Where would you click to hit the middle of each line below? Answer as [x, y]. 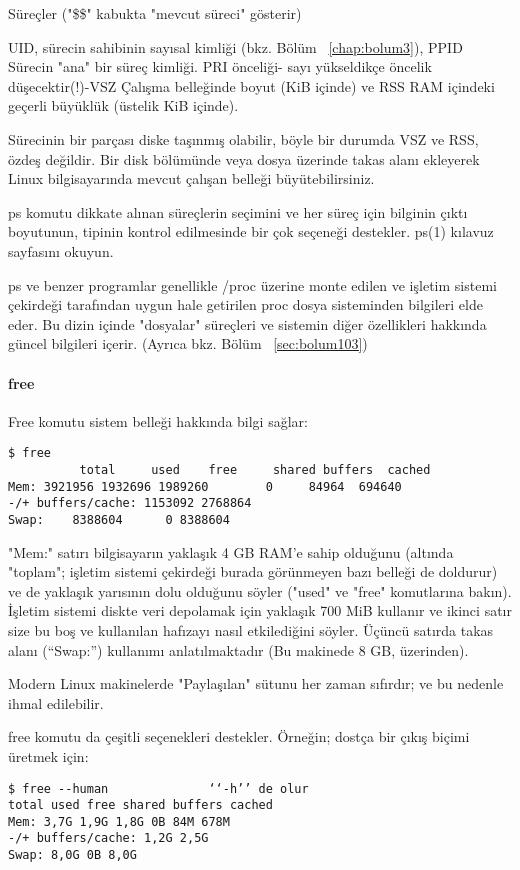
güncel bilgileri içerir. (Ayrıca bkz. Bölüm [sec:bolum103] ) [188, 343]
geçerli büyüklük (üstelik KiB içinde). [123, 105]
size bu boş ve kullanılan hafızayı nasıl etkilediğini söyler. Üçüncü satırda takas [251, 629]
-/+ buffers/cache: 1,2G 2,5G [108, 838]
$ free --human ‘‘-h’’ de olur [158, 788]
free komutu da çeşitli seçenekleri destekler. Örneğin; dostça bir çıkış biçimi [239, 736]
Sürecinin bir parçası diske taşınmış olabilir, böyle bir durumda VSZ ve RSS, [243, 138]
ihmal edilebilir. [56, 702]
